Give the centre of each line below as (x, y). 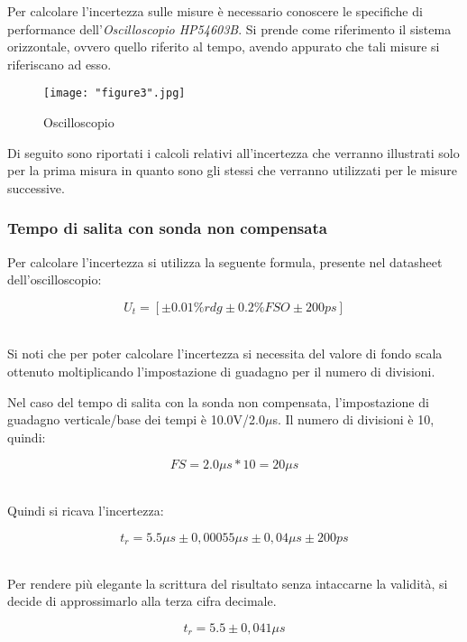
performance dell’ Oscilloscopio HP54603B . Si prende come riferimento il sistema (229, 28)
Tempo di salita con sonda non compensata (167, 228)
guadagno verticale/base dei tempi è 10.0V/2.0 (136, 419)
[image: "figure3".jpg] (114, 93)
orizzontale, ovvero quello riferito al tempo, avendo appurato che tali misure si (224, 47)
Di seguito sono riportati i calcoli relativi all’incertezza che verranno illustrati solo (233, 152)
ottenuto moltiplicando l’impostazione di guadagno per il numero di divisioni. (221, 371)
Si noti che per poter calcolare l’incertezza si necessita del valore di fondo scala (225, 354)
